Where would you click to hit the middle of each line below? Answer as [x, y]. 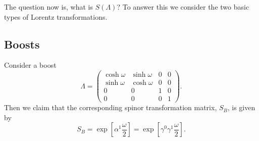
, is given [241, 107]
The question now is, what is [48, 7]
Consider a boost [30, 65]
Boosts [22, 44]
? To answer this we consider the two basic [183, 7]
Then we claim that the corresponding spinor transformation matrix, [111, 107]
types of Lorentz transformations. [56, 16]
